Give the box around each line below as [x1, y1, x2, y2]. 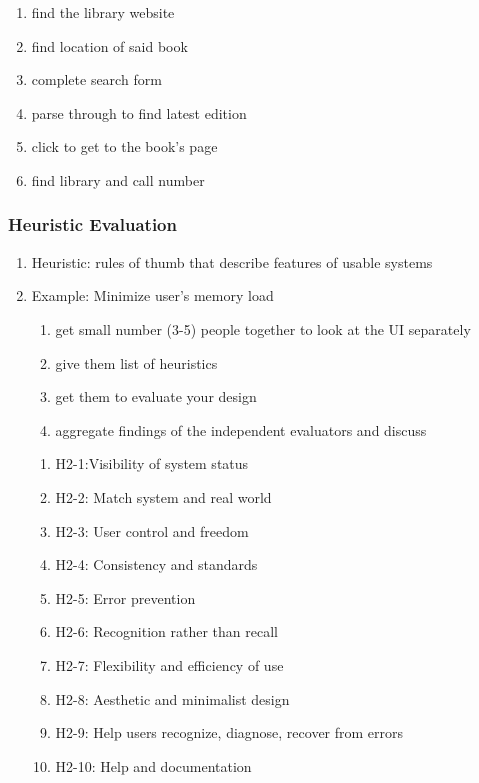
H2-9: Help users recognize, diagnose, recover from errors [55, 722, 404, 743]
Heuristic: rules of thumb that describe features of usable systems [31, 251, 433, 272]
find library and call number [31, 169, 205, 190]
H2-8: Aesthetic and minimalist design [55, 688, 290, 709]
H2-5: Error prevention [55, 587, 196, 608]
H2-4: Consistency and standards [55, 554, 258, 575]
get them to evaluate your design [55, 386, 257, 407]
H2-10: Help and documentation [55, 755, 252, 776]
